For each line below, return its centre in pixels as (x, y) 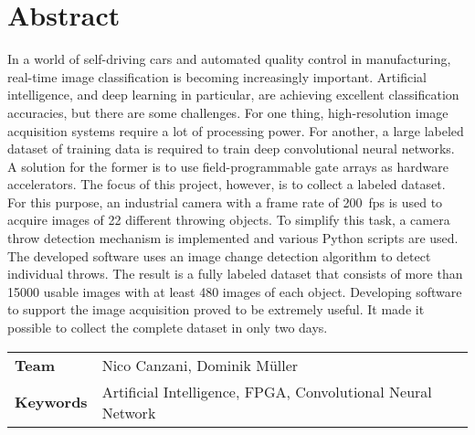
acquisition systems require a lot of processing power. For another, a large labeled (236, 130)
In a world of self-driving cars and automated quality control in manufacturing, (229, 59)
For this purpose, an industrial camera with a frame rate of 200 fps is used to (225, 202)
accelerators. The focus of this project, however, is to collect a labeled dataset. (227, 184)
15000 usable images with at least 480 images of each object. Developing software (235, 291)
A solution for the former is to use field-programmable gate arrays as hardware (228, 166)
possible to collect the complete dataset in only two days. (168, 328)
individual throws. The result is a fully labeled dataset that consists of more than (235, 274)
